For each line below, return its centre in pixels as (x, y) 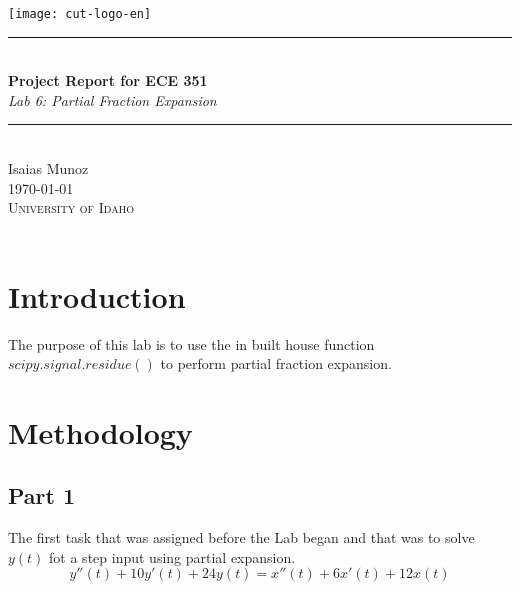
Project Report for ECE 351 (108, 80)
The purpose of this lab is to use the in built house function (191, 343)
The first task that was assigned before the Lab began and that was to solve (241, 537)
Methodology (100, 431)
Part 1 (42, 495)
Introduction (97, 295)
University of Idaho (71, 207)
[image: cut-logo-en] (80, 14)
